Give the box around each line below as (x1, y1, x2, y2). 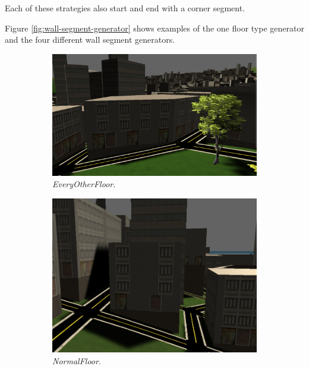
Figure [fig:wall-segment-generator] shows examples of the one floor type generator (5, 21, 304, 34)
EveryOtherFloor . (52, 178, 116, 190)
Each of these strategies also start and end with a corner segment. (5, 2, 245, 14)
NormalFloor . (52, 354, 101, 367)
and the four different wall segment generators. (5, 33, 175, 46)
